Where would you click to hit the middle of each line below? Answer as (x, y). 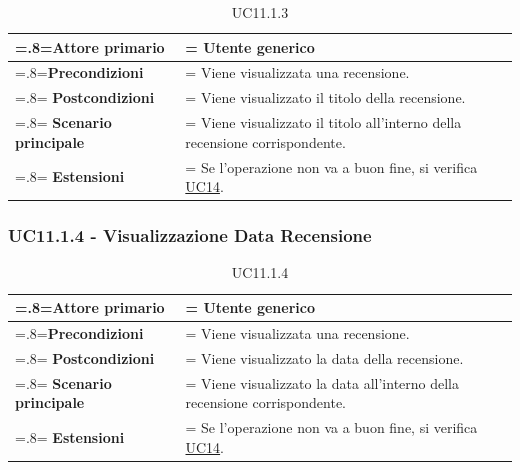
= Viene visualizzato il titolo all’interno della (323, 122)
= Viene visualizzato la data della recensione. (324, 357)
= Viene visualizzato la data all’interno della (322, 382)
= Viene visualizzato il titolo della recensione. (325, 97)
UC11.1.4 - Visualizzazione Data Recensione (190, 235)
